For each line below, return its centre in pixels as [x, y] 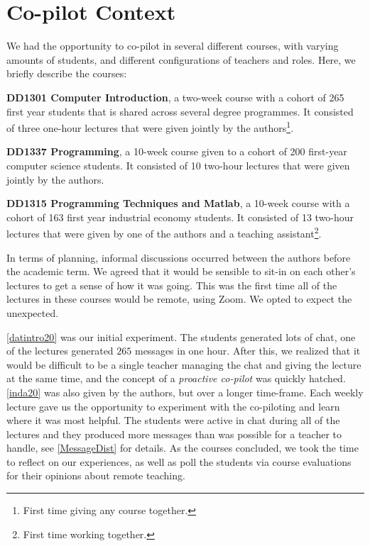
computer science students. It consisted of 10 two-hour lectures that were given [178, 165]
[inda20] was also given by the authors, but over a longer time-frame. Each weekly [185, 392]
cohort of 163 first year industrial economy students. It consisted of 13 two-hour [180, 217]
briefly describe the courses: [67, 73]
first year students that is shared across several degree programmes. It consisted [180, 111]
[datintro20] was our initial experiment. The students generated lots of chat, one [181, 336]
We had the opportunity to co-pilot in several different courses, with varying [173, 46]
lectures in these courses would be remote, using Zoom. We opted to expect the [179, 299]
